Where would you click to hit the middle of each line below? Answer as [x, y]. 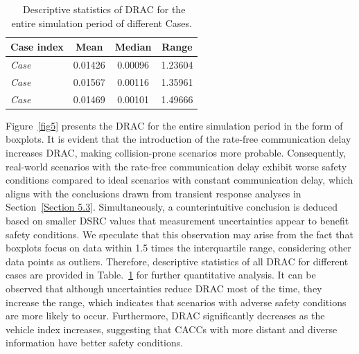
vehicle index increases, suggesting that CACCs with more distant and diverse [172, 329]
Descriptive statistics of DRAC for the [104, 9]
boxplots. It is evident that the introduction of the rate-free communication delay [178, 139]
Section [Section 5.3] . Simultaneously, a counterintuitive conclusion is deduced [172, 207]
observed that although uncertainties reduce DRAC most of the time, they [164, 288]
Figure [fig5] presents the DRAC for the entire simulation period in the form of [174, 125]
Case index [37, 47]
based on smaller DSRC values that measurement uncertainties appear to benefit [177, 220]
